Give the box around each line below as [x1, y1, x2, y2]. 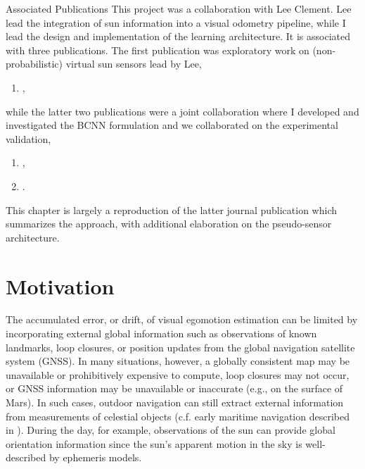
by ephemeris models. [49, 450, 142, 465]
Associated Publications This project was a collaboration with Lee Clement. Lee [6, 1, 352, 15]
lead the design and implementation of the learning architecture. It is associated [6, 29, 351, 44]
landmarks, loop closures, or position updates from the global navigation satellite [6, 339, 355, 354]
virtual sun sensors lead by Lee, [65, 56, 202, 71]
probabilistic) [6, 56, 63, 71]
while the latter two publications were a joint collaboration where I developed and [6, 104, 359, 118]
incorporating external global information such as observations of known [6, 326, 317, 341]
